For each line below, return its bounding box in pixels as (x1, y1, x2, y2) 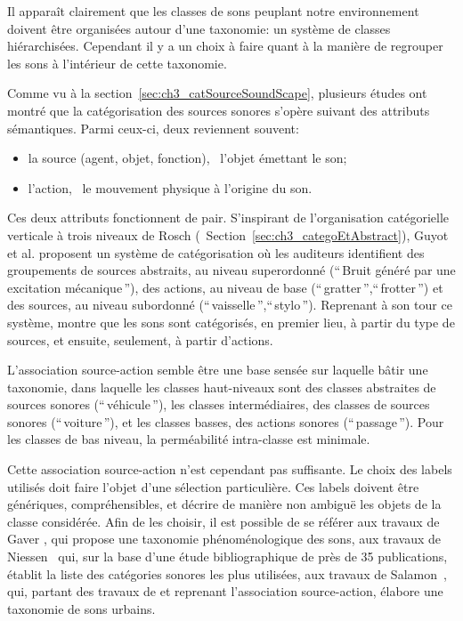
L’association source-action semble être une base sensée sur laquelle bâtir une (7, 360, 428, 379)
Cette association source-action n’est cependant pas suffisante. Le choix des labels (7, 460, 452, 479)
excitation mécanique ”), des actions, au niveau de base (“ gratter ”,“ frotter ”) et (7, 278, 443, 296)
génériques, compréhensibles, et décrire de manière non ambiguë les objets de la (7, 495, 442, 513)
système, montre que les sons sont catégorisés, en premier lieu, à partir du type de (7, 312, 455, 331)
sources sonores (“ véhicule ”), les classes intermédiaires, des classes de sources (7, 395, 430, 414)
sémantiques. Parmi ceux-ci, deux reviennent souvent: (7, 118, 299, 137)
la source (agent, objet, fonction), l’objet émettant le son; (28, 149, 347, 167)
